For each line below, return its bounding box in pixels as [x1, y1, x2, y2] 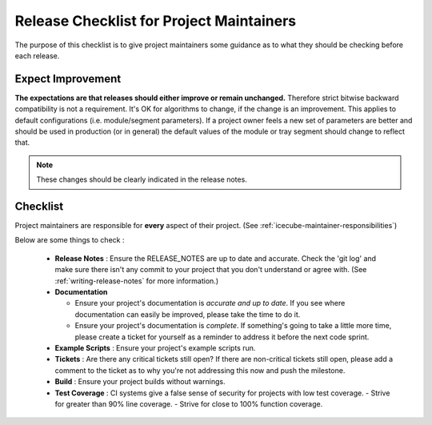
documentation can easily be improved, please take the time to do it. [74, 309, 301, 319]
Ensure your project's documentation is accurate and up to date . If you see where [74, 299, 346, 308]
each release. [14, 50, 60, 60]
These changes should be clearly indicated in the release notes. [36, 174, 247, 184]
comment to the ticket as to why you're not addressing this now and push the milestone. [54, 365, 346, 375]
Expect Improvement [14, 72, 122, 86]
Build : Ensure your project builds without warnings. [54, 377, 226, 387]
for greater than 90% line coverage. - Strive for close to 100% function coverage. [54, 399, 323, 408]
